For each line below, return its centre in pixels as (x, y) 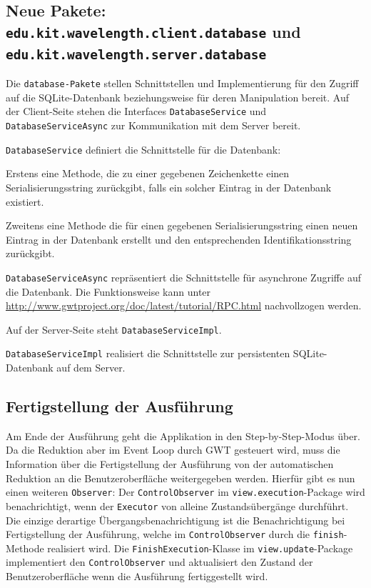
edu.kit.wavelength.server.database (136, 54)
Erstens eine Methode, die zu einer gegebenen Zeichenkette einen (148, 173)
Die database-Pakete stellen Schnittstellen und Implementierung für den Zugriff (182, 83)
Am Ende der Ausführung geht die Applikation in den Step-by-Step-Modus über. (183, 435)
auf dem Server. (91, 368)
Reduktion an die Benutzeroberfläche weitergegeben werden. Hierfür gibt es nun (181, 478)
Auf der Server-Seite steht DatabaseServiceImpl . (114, 329)
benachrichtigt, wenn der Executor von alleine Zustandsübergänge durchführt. (177, 505)
